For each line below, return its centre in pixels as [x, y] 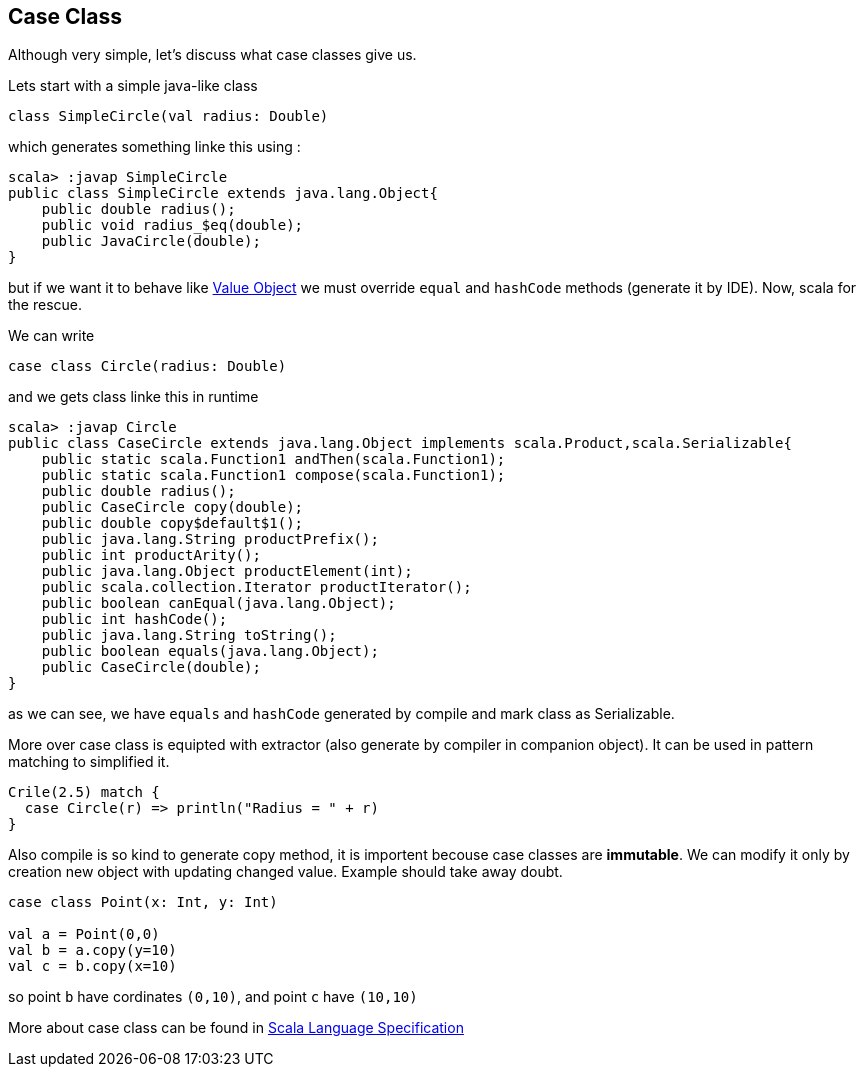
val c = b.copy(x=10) [92, 966]
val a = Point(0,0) [84, 934]
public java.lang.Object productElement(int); [227, 571]
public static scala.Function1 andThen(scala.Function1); [273, 459]
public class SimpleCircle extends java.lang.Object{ [223, 193]
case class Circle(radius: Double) [147, 366]
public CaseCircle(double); [151, 667]
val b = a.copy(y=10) [92, 950]
